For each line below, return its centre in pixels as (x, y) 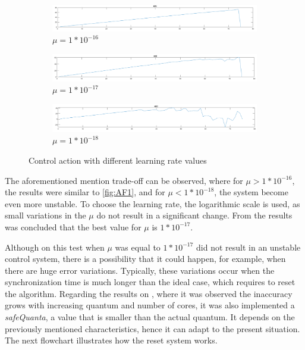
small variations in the (45, 215)
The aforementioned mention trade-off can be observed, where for (124, 180)
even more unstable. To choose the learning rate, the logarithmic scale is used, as (152, 203)
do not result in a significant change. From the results (194, 215)
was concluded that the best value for (73, 226)
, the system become (251, 192)
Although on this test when (55, 247)
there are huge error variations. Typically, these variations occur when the (140, 270)
